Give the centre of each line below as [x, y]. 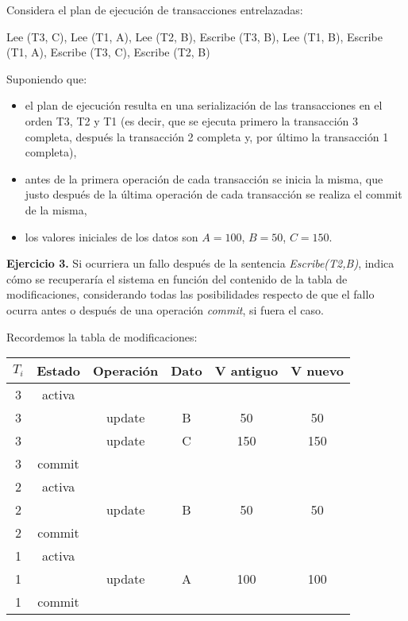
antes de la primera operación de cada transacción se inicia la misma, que [204, 178]
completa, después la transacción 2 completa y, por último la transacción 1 [207, 136]
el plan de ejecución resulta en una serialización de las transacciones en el [204, 105]
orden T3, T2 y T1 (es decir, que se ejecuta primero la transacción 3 [191, 120]
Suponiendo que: [47, 78]
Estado [59, 371]
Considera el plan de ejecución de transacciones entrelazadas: [155, 10]
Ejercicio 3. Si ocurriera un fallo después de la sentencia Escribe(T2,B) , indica [200, 263]
